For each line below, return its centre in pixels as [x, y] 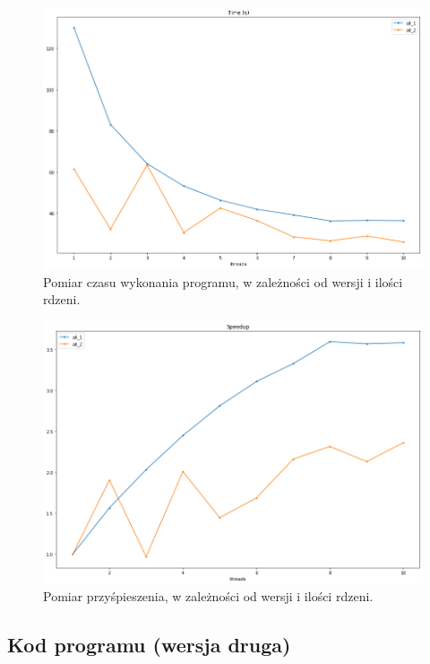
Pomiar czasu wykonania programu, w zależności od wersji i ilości [223, 281]
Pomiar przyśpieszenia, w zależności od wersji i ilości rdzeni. [208, 596]
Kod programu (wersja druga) [149, 645]
